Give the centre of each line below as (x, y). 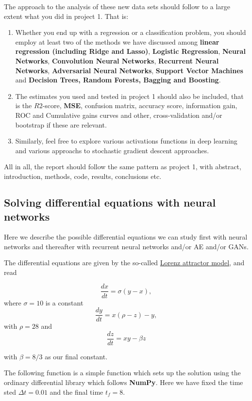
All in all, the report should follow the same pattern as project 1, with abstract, (123, 167)
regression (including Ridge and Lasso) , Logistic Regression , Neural (130, 51)
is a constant (64, 302)
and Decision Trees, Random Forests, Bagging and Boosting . (118, 80)
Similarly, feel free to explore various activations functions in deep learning (126, 141)
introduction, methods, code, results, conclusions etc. (83, 176)
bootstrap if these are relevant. (61, 124)
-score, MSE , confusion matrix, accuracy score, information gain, (140, 105)
